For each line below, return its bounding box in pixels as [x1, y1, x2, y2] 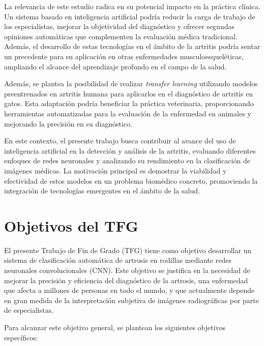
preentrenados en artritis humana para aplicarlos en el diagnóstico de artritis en [4, 88, 253, 98]
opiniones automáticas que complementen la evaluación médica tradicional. [4, 31, 238, 41]
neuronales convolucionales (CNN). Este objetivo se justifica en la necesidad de [4, 265, 250, 275]
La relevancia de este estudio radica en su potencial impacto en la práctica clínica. [4, 1, 260, 11]
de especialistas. [4, 305, 54, 315]
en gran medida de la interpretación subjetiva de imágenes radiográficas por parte [4, 294, 259, 305]
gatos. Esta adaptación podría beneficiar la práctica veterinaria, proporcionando [4, 98, 254, 109]
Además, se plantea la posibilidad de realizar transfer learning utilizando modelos [4, 78, 258, 89]
